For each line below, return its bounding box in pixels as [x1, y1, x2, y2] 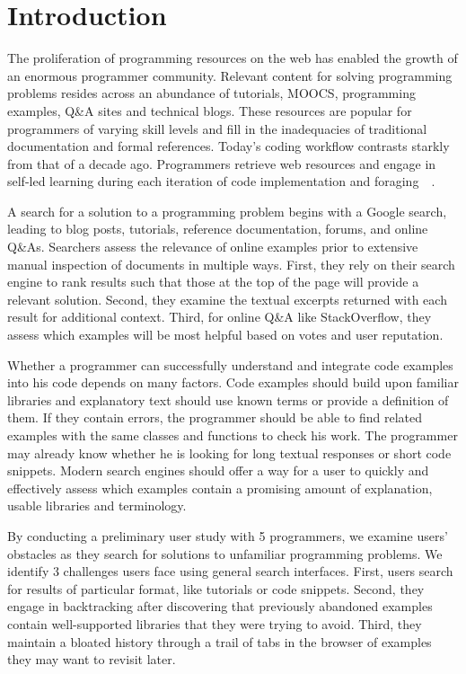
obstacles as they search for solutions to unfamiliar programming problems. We [7, 544, 443, 563]
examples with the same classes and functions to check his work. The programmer [7, 426, 458, 444]
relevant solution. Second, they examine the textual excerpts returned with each [7, 289, 447, 308]
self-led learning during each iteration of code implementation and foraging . [7, 172, 435, 191]
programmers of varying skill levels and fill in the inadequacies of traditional [7, 119, 427, 137]
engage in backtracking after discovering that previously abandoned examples [7, 597, 433, 616]
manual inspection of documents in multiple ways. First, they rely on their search [7, 254, 455, 273]
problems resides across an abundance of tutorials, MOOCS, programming [7, 84, 416, 102]
